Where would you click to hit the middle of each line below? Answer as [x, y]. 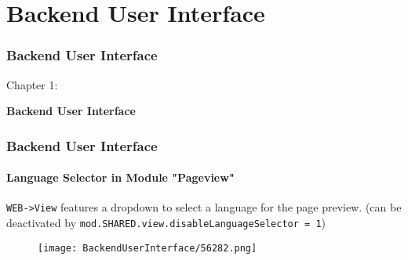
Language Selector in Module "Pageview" [120, 177]
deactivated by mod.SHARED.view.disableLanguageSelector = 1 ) [166, 223]
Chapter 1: [32, 84]
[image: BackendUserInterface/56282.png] [148, 248]
